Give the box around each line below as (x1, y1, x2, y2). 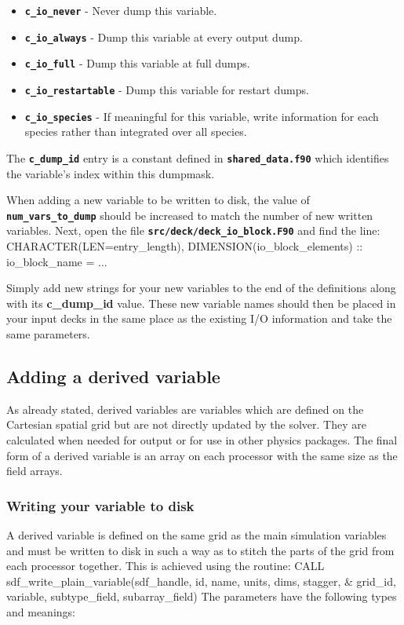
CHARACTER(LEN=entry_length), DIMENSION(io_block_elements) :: (6, 238, 363, 254)
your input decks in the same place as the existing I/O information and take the (6, 310, 392, 327)
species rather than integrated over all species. (24, 123, 247, 140)
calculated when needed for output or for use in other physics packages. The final (6, 431, 398, 448)
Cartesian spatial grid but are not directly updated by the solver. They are (6, 416, 366, 433)
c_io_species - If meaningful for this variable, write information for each (24, 108, 379, 124)
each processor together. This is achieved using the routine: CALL (6, 557, 325, 574)
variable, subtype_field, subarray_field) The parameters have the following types (6, 588, 397, 605)
